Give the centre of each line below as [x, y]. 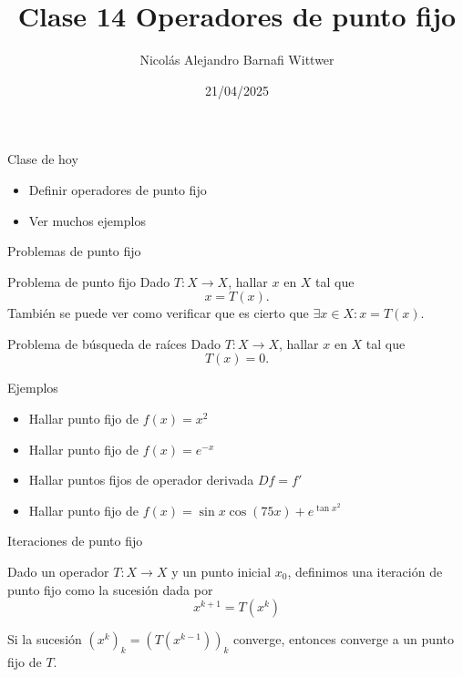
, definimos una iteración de [365, 572]
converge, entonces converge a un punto [343, 639]
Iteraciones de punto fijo [75, 541]
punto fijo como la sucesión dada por [110, 589]
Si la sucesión [45, 639]
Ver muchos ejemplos [87, 220]
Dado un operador [58, 572]
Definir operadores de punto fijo [118, 189]
